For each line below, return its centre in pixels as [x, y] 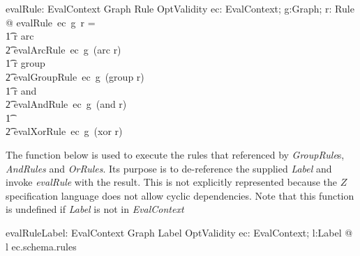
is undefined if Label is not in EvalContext [95, 209]
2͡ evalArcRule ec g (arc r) [63, 49]
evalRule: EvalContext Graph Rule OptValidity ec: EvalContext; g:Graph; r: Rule [180, 8]
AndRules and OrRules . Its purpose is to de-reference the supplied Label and [169, 168]
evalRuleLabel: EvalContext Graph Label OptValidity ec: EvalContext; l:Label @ [179, 232]
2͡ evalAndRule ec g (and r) [66, 104]
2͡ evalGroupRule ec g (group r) [75, 76]
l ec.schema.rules [41, 246]
